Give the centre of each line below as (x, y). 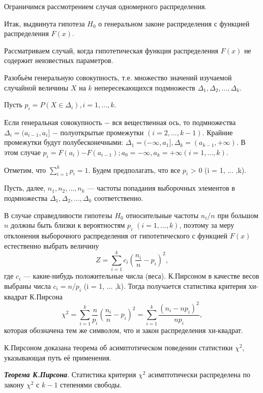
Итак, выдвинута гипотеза (45, 23)
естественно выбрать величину (52, 245)
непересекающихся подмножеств (145, 87)
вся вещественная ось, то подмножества (174, 122)
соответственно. (119, 198)
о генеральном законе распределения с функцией (174, 23)
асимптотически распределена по (199, 374)
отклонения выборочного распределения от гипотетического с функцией (116, 235)
